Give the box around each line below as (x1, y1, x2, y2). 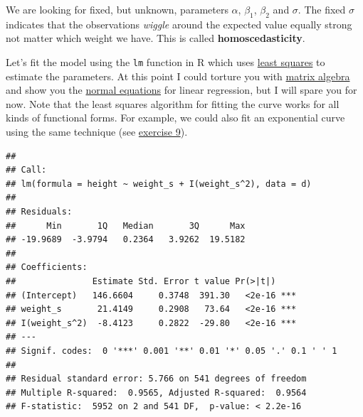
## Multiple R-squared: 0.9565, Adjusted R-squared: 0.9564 (6, 387, 307, 398)
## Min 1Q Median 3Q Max (6, 220, 246, 231)
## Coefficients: (6, 262, 88, 273)
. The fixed (298, 2, 346, 16)
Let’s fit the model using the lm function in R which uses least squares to (6, 54, 325, 69)
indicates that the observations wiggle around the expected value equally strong (6, 16, 352, 31)
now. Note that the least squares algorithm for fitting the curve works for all (6, 96, 340, 111)
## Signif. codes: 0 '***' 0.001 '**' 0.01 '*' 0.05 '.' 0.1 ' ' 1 (6, 345, 337, 356)
